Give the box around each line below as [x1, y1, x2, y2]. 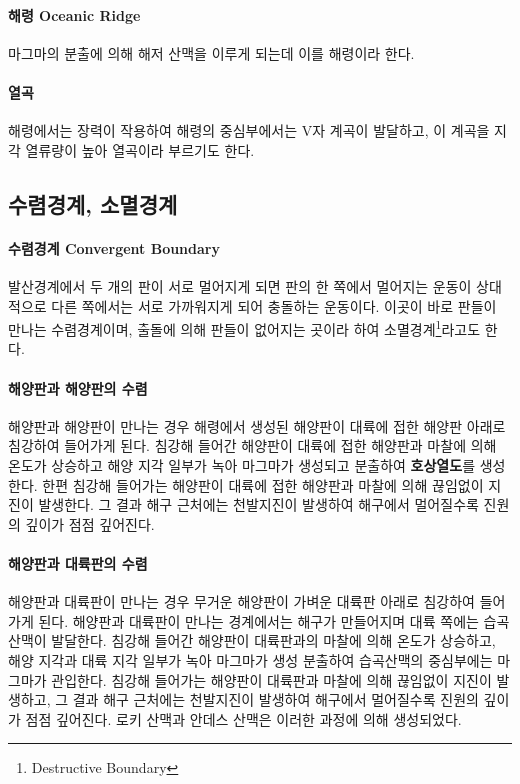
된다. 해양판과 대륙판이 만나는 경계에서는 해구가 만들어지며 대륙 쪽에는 [38, 610, 479, 631]
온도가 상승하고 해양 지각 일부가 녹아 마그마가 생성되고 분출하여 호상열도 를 [8, 454, 476, 475]
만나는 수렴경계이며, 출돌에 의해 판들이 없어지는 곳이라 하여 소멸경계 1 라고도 [8, 316, 481, 339]
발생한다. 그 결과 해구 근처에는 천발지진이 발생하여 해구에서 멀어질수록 [38, 494, 479, 515]
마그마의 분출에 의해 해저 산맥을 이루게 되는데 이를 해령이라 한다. [8, 42, 415, 63]
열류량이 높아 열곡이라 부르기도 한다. [25, 139, 255, 160]
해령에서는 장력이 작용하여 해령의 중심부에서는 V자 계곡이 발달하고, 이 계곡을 [8, 120, 490, 141]
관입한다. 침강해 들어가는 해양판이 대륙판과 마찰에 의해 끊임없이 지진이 [51, 669, 492, 690]
